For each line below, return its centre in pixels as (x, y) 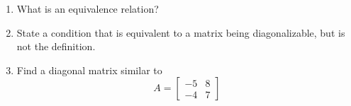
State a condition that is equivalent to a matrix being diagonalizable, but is (181, 32)
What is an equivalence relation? (88, 8)
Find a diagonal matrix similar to (89, 70)
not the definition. (56, 46)
